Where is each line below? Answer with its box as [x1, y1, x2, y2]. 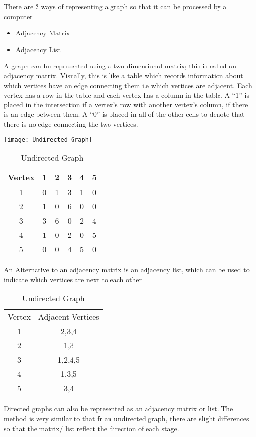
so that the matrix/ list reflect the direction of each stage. [4, 423, 179, 433]
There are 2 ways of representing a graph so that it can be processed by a [4, 1, 227, 11]
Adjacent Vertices [38, 311, 99, 323]
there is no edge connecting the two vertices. [4, 118, 138, 129]
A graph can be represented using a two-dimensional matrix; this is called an [4, 61, 237, 71]
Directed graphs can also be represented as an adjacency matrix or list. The [4, 403, 233, 414]
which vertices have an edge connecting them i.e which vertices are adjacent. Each [4, 80, 252, 90]
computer [4, 11, 33, 21]
